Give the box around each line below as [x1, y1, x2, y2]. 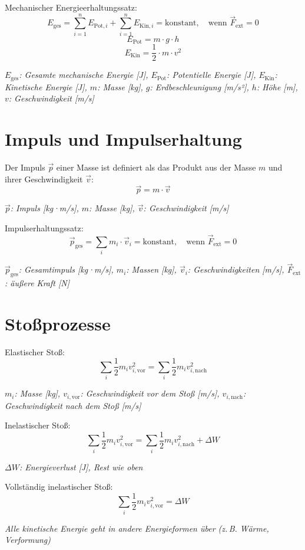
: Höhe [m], [256, 80, 298, 93]
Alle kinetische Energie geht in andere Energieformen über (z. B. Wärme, [5, 522, 269, 534]
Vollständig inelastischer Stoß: [5, 480, 113, 493]
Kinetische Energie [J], [5, 80, 87, 93]
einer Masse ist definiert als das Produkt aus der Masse [56, 161, 256, 173]
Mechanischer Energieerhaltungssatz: [5, 1, 137, 13]
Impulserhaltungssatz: [5, 222, 84, 234]
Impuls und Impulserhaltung [5, 127, 242, 151]
